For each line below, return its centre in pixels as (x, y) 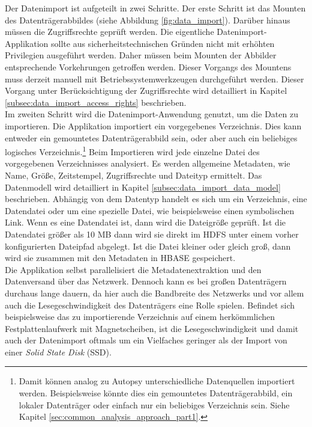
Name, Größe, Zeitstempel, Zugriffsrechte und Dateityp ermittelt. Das (133, 175)
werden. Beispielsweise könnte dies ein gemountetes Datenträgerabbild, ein (156, 393)
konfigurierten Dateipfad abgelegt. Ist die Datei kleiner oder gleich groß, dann (148, 246)
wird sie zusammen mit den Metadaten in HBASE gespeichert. (120, 258)
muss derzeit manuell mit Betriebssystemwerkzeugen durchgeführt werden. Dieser (154, 78)
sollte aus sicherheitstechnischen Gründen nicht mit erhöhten (163, 43)
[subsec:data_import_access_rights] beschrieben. (96, 102)
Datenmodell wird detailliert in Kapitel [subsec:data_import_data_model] (143, 187)
